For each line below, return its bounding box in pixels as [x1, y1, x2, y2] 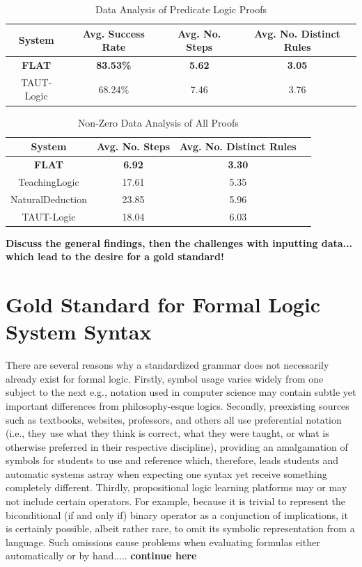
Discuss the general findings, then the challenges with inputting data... [6, 235, 353, 250]
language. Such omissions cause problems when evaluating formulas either [6, 534, 320, 549]
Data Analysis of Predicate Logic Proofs [95, 2, 267, 16]
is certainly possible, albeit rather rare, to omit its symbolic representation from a [6, 521, 355, 536]
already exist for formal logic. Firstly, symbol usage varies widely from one [6, 371, 324, 385]
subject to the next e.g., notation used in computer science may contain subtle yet [6, 385, 356, 399]
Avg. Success [82, 26, 145, 40]
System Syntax [6, 317, 152, 346]
